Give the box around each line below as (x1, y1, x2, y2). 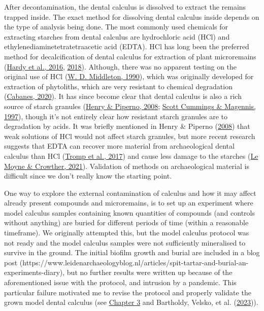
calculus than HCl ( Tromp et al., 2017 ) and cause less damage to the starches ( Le (4, 150, 258, 161)
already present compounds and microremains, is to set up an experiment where (4, 197, 253, 208)
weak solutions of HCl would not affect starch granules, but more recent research (4, 130, 255, 141)
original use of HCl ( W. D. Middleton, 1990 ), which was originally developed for (4, 71, 254, 82)
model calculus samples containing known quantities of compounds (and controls (4, 207, 255, 218)
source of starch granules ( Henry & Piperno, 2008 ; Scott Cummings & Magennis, (4, 100, 256, 111)
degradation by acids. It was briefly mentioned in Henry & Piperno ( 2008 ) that (4, 121, 250, 131)
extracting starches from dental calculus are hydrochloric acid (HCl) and (4, 31, 230, 42)
